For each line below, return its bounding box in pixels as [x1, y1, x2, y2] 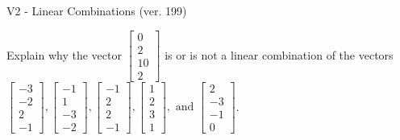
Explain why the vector [6, 46, 122, 63]
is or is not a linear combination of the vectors [165, 46, 394, 63]
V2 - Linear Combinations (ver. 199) [6, 2, 187, 19]
